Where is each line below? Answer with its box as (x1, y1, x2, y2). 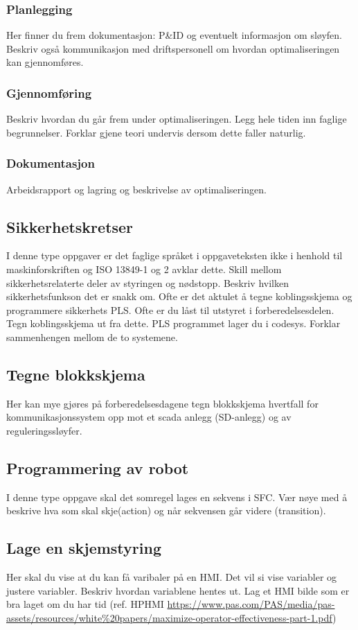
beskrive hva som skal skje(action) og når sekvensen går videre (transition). (6, 503, 326, 518)
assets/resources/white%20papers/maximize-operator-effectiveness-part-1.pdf (6, 610, 332, 624)
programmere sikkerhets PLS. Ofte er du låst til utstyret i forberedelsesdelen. (6, 302, 334, 317)
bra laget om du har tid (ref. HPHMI (6, 597, 164, 611)
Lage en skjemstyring (6, 537, 161, 559)
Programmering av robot (6, 457, 189, 478)
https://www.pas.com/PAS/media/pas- (167, 597, 335, 611)
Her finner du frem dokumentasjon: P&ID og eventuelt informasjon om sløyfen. (6, 28, 342, 42)
